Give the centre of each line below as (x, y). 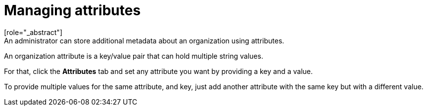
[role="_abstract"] (33, 32)
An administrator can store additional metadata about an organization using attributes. (144, 40)
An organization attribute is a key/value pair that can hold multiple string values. (134, 56)
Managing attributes (72, 10)
